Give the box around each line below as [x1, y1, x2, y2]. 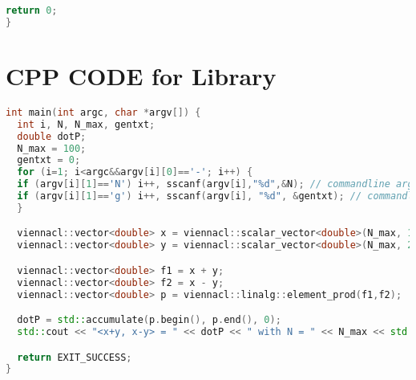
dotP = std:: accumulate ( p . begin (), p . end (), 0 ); [17, 314, 281, 326]
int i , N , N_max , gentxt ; [17, 118, 155, 130]
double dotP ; [17, 130, 87, 142]
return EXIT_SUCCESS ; [17, 351, 132, 363]
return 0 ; [6, 5, 58, 16]
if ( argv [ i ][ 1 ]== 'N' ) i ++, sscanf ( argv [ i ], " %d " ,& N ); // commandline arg [17, 178, 414, 190]
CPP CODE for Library [6, 59, 277, 92]
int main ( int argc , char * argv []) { [6, 106, 201, 118]
